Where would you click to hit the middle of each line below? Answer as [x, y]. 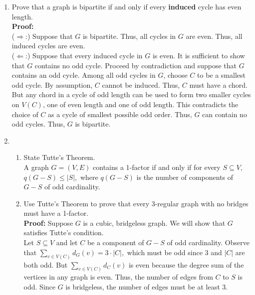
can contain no [225, 114]
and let [67, 242]
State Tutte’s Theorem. [59, 157]
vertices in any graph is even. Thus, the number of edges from [118, 277]
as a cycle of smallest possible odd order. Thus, [120, 114]
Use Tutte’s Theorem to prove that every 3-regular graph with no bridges [136, 203]
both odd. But [46, 264]
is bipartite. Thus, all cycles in [129, 36]
